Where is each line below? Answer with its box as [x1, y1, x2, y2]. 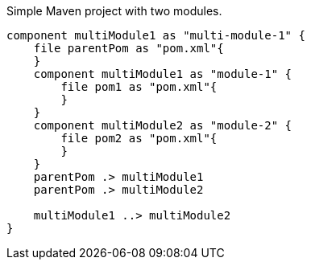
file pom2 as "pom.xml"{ [60, 132, 218, 145]
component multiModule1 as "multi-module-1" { [6, 29, 305, 42]
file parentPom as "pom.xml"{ [33, 42, 224, 55]
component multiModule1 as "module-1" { [33, 68, 292, 80]
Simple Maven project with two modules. [6, 4, 222, 18]
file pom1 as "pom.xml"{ [60, 80, 218, 93]
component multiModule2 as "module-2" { [33, 119, 292, 132]
